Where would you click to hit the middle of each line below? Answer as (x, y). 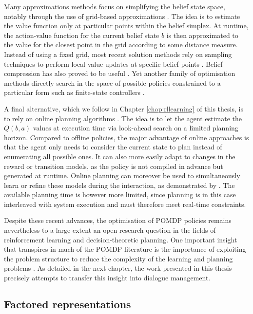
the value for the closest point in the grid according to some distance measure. (121, 45)
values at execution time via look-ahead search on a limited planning (136, 128)
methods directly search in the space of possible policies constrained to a (112, 83)
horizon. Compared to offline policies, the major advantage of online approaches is (126, 137)
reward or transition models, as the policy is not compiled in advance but (114, 166)
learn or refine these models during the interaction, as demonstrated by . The (119, 185)
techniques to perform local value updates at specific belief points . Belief (113, 64)
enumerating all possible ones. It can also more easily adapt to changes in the (120, 156)
